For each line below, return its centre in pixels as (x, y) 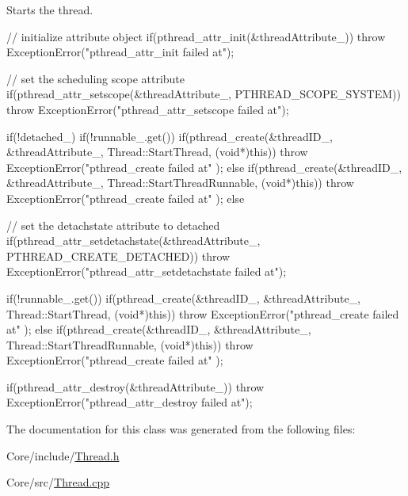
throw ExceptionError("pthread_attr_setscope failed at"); (148, 109)
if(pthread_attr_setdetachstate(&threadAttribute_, (133, 240)
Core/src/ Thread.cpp (58, 482)
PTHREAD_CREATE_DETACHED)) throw (118, 256)
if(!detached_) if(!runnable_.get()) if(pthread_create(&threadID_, (170, 136)
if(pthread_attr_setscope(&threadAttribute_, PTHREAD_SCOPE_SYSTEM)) (204, 94)
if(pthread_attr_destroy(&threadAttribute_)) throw (135, 386)
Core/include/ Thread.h (63, 455)
